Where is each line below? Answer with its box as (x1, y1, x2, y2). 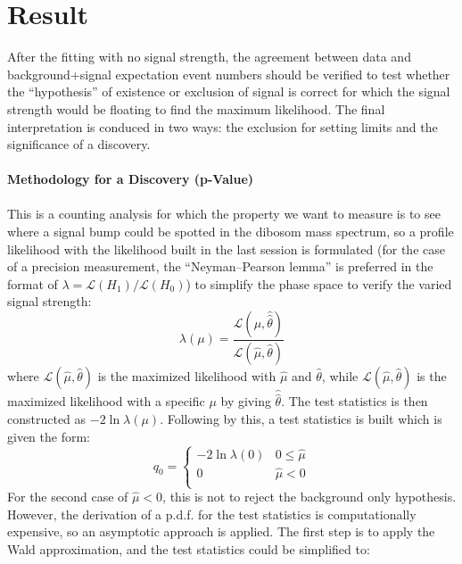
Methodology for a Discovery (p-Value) (7, 170, 254, 188)
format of (7, 274, 58, 293)
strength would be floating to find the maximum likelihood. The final (7, 99, 385, 118)
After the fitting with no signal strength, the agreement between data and (7, 47, 411, 66)
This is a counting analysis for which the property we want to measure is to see (7, 204, 441, 223)
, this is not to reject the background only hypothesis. (162, 487, 457, 506)
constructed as (7, 409, 87, 427)
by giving (220, 392, 271, 411)
